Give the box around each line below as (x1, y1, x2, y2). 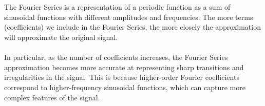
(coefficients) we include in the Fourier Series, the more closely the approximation (4, 22, 261, 32)
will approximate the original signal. (4, 31, 118, 42)
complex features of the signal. (4, 92, 100, 102)
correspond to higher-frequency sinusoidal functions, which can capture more (4, 81, 245, 92)
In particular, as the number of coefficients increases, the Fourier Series (4, 52, 228, 62)
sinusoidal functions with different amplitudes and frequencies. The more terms (4, 11, 253, 22)
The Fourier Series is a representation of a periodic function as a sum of (4, 2, 231, 12)
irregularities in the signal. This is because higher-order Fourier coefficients (4, 72, 239, 82)
